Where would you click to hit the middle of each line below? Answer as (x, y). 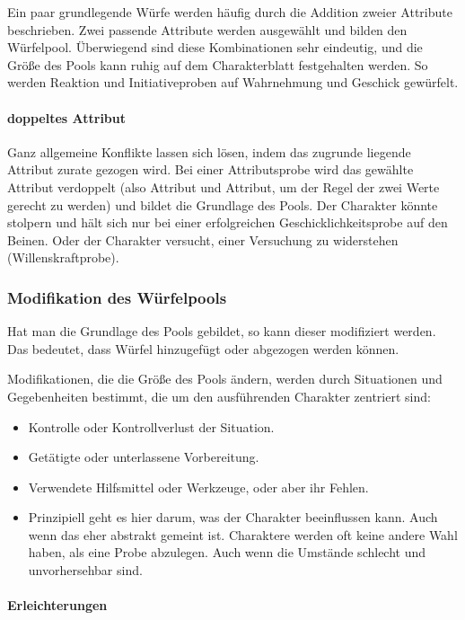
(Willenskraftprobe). (63, 257)
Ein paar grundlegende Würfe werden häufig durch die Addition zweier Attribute (230, 12)
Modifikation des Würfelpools (117, 297)
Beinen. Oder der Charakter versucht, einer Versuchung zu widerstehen (203, 239)
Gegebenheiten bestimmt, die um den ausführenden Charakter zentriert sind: (219, 396)
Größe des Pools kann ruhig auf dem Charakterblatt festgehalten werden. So (218, 64)
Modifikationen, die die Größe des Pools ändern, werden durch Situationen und (225, 379)
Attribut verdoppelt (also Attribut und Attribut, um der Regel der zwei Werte (224, 186)
